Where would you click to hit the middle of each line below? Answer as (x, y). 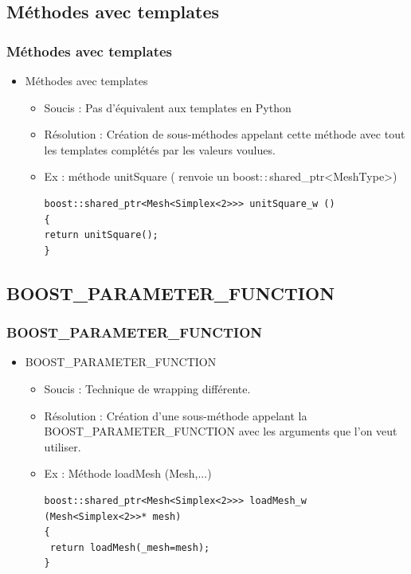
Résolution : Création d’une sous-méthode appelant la (176, 415)
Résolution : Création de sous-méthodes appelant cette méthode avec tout (225, 134)
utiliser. (63, 446)
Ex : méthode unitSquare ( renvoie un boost (152, 176)
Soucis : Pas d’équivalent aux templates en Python (168, 107)
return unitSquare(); (101, 235)
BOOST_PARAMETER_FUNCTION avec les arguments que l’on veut (221, 431)
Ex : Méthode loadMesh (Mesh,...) (128, 473)
